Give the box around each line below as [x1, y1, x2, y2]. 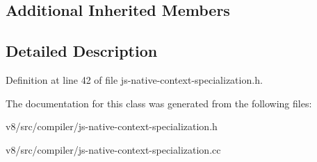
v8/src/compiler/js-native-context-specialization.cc [6, 142, 221, 156]
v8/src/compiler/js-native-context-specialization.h [6, 119, 218, 134]
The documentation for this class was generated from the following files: [6, 96, 312, 110]
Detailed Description [6, 40, 158, 62]
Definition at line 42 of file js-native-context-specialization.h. [6, 72, 263, 87]
